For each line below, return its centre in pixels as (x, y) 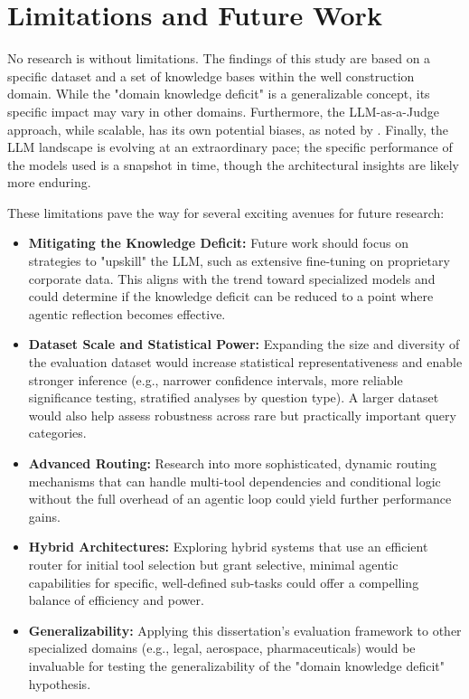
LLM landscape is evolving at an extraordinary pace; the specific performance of (230, 147)
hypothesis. (60, 683)
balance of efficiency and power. (116, 600)
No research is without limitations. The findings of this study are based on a (219, 58)
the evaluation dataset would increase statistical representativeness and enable (245, 362)
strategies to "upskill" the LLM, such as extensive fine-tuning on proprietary (239, 261)
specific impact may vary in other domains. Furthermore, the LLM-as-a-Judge (223, 111)
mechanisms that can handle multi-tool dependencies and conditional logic (234, 481)
